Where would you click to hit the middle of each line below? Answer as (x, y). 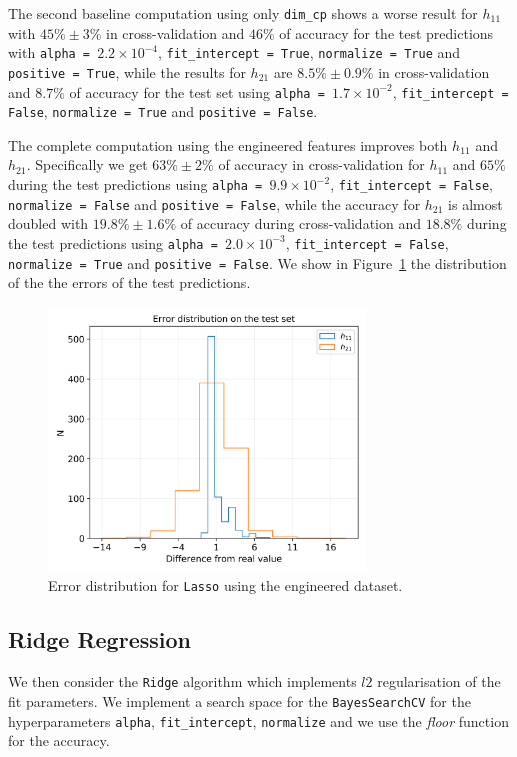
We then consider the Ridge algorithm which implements (182, 681)
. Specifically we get (87, 164)
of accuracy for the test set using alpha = (197, 91)
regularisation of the (439, 681)
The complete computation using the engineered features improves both (228, 144)
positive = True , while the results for (127, 71)
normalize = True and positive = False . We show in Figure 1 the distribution (257, 262)
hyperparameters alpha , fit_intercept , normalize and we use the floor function (258, 720)
